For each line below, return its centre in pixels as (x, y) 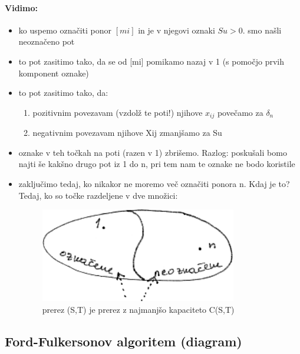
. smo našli (262, 30)
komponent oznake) (54, 73)
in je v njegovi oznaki (177, 30)
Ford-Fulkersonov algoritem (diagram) (123, 341)
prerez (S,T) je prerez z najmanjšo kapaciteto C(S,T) (138, 309)
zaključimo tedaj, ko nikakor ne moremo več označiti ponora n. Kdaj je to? (154, 183)
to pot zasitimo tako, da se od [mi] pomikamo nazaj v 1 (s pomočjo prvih (151, 61)
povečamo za (240, 112)
